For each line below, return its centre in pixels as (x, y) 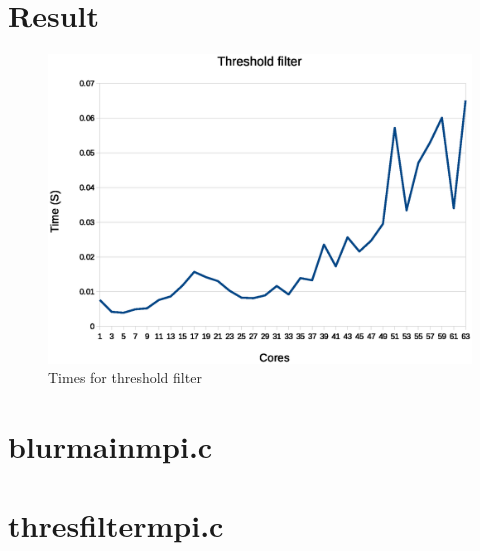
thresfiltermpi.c (116, 524)
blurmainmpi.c (110, 446)
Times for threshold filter (125, 377)
